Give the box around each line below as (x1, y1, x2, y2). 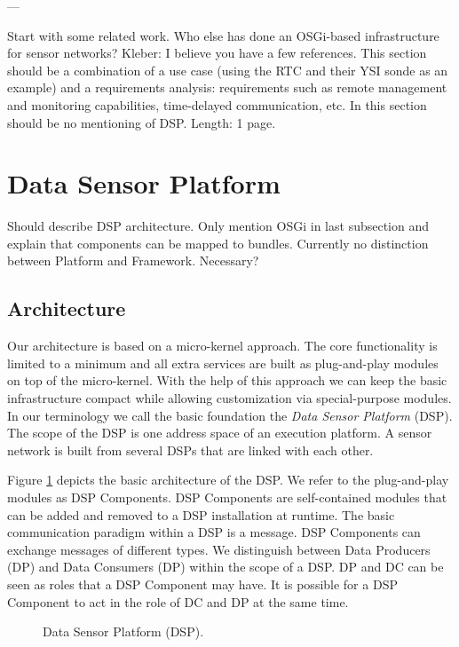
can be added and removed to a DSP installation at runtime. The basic (7, 505, 395, 524)
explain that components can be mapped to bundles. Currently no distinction (7, 233, 429, 252)
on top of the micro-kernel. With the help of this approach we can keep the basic (7, 371, 447, 390)
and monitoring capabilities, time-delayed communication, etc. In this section (7, 95, 427, 114)
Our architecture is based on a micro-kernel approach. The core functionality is (7, 336, 438, 355)
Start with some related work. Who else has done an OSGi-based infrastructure (7, 26, 439, 44)
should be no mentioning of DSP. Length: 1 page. (7, 113, 276, 131)
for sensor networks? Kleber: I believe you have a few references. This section (7, 43, 427, 62)
